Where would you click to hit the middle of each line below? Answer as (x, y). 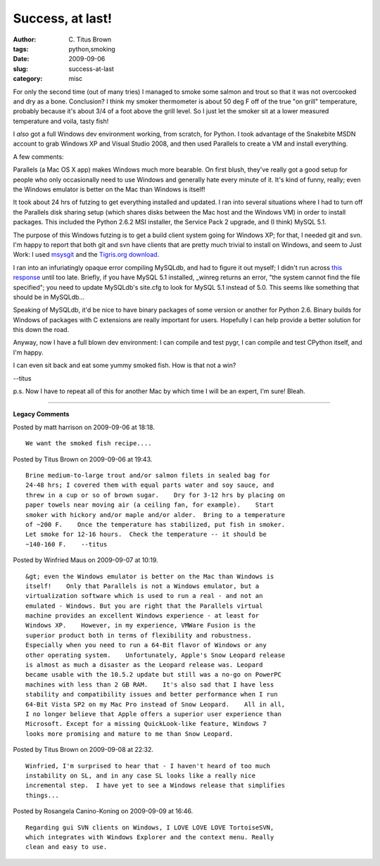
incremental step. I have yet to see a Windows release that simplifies (156, 785)
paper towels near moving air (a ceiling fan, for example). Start (150, 505)
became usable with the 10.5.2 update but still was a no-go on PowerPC (153, 675)
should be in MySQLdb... (49, 297)
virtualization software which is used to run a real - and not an (144, 596)
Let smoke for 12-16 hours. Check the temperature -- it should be (146, 534)
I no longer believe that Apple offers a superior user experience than (153, 714)
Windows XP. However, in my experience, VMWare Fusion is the (141, 625)
